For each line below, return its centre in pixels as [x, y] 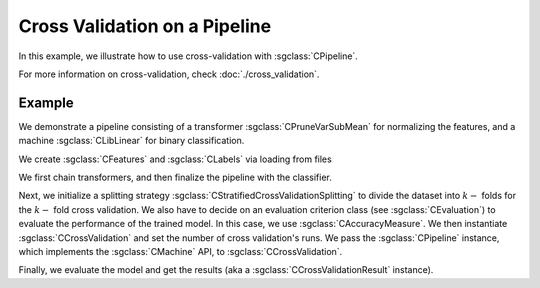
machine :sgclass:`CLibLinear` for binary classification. [131, 141]
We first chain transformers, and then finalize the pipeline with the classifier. [175, 177]
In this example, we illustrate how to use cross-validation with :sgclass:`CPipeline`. [188, 56]
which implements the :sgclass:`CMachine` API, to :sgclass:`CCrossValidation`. [180, 251]
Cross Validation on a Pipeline [145, 26]
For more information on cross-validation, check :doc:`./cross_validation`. [169, 74]
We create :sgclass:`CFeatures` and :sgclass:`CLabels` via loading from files [175, 159]
